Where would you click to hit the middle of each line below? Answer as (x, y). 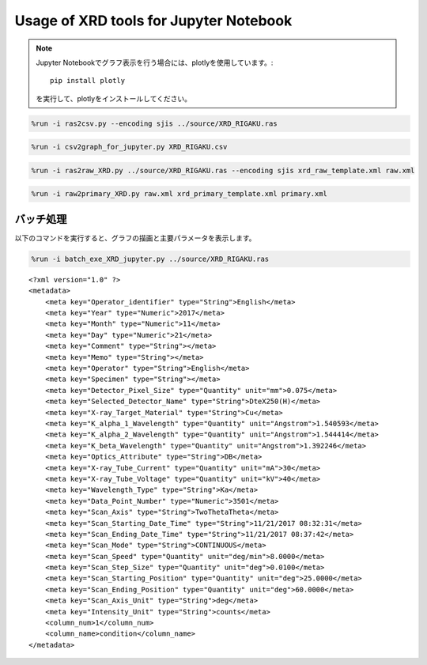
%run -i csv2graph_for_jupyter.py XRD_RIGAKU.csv (129, 147)
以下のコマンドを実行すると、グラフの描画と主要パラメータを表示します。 (135, 238)
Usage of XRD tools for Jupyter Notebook (153, 21)
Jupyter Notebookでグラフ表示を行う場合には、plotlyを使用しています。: (155, 62)
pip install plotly (88, 81)
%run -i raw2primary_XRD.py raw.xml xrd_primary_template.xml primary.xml (179, 194)
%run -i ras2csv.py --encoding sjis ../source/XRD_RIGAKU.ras (154, 123)
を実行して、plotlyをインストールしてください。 (114, 98)
